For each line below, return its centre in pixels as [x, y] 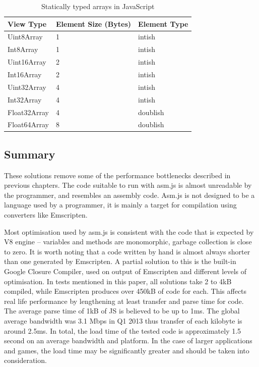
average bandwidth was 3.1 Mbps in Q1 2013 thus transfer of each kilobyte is [123, 320]
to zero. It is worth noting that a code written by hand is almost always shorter [127, 251]
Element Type [163, 23]
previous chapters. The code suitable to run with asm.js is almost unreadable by [128, 185]
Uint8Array [25, 37]
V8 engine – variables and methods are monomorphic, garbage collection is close [128, 242]
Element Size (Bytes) [93, 23]
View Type [27, 23]
